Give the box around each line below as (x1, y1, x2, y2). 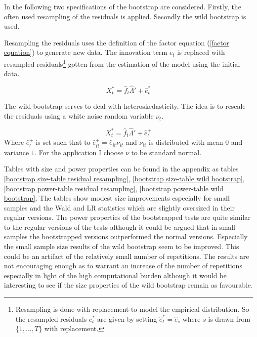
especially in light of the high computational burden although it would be (4, 270, 227, 280)
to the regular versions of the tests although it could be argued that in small (4, 221, 235, 232)
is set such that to (36, 137, 90, 147)
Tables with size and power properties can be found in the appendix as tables (4, 164, 239, 174)
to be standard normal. (131, 147, 202, 157)
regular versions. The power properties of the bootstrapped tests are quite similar (4, 212, 251, 222)
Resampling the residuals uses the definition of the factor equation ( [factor (4, 37, 229, 47)
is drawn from (208, 313, 251, 324)
